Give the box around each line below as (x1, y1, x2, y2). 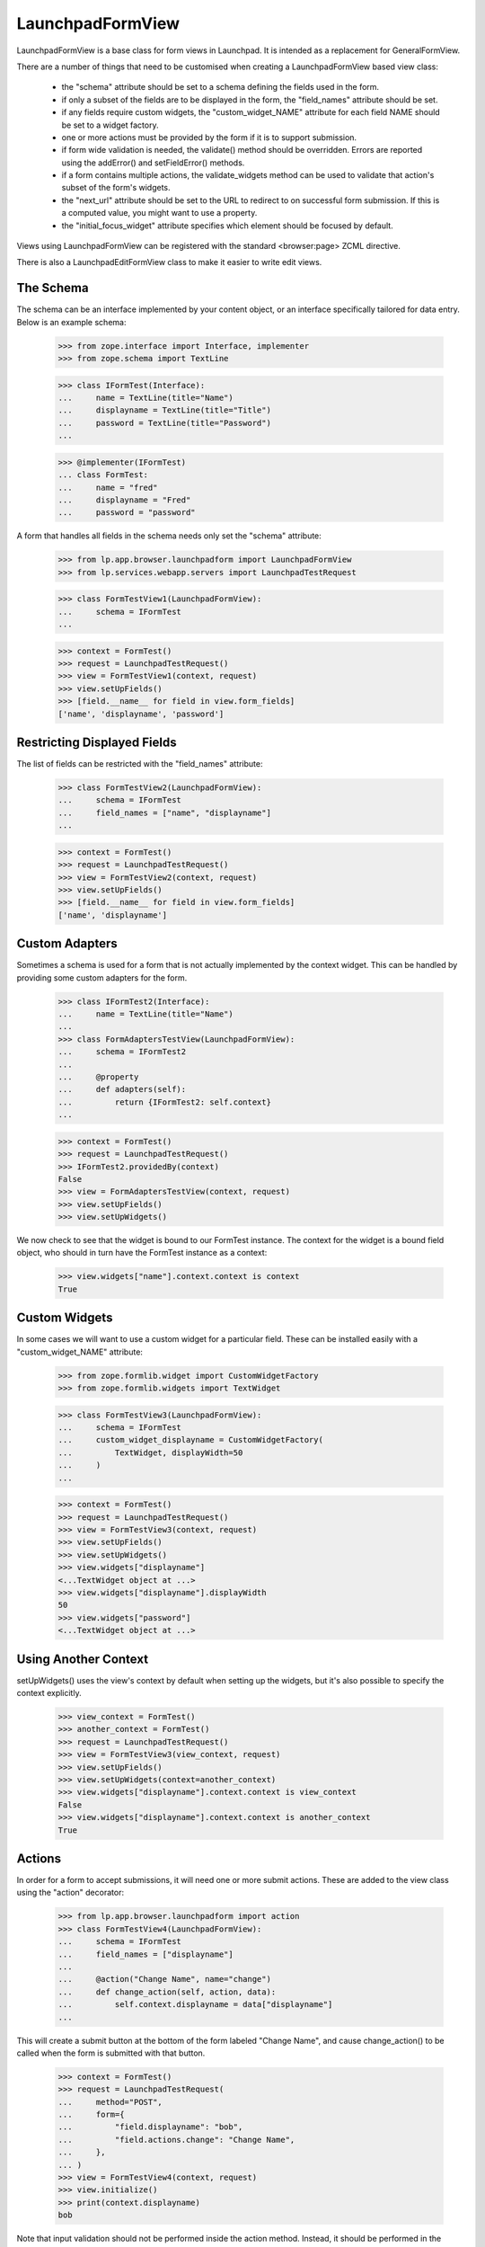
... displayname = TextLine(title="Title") (57, 405, 271, 415)
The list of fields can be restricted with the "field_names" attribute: (16, 759, 263, 769)
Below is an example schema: (16, 316, 127, 327)
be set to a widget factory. (61, 120, 159, 130)
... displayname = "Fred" (57, 494, 191, 505)
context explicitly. (16, 1688, 82, 1699)
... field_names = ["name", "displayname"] (57, 807, 271, 818)
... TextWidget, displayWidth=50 (57, 1447, 243, 1458)
